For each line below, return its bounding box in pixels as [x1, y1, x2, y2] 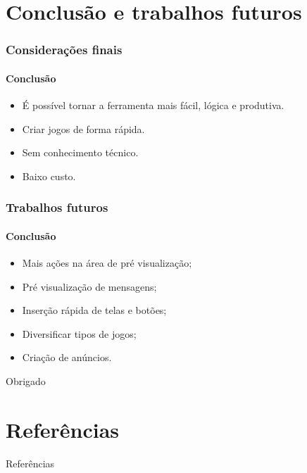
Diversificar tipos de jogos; [22, 326, 137, 341]
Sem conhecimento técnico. [22, 145, 139, 160]
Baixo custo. [22, 168, 76, 183]
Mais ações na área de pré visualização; [22, 256, 192, 270]
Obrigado [6, 374, 46, 388]
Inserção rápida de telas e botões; [22, 303, 167, 317]
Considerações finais [6, 41, 123, 58]
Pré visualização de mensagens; [22, 279, 157, 294]
